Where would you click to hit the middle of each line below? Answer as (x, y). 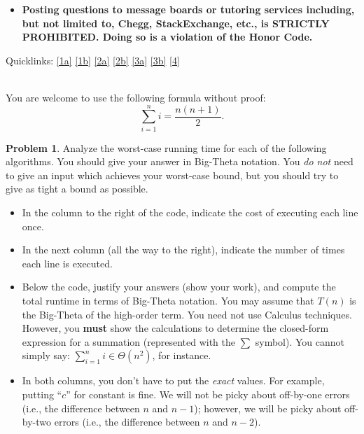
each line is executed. (67, 263)
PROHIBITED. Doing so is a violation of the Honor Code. (167, 37)
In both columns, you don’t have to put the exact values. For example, (173, 380)
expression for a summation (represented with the (128, 341)
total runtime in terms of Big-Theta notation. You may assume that (168, 301)
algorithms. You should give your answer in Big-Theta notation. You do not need (180, 161)
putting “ (42, 394)
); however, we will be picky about (268, 408)
